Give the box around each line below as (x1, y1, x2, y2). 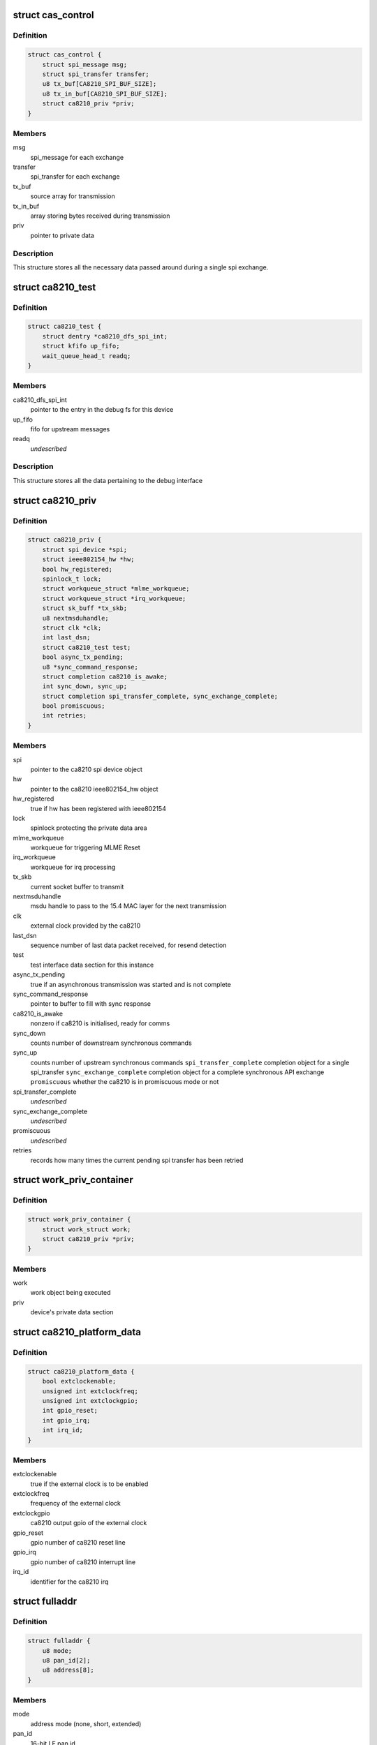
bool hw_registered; (42, 565, 113, 573)
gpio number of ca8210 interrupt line (30, 1557, 136, 1566)
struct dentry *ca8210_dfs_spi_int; (42, 332, 168, 340)
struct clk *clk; (42, 623, 102, 632)
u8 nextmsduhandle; (42, 614, 110, 622)
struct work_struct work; (42, 1225, 131, 1233)
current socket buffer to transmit (30, 882, 124, 891)
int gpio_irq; (42, 1416, 91, 1424)
